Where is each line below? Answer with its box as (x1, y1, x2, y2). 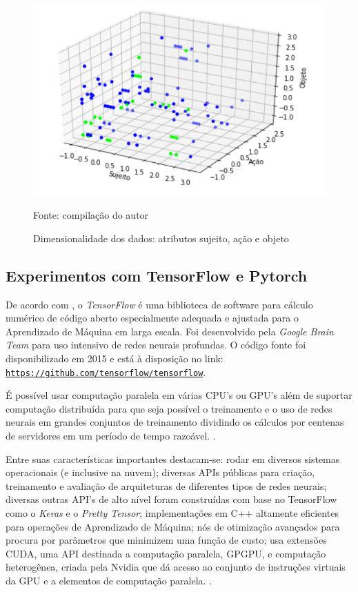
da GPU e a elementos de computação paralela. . (6, 573, 212, 587)
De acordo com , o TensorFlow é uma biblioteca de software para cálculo (6, 297, 313, 311)
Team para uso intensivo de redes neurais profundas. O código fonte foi (6, 337, 306, 352)
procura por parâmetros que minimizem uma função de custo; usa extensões (6, 533, 327, 547)
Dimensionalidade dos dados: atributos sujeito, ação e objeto (33, 230, 289, 245)
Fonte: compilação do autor (33, 208, 149, 222)
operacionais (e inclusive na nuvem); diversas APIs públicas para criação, (6, 465, 315, 480)
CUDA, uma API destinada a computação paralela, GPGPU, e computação (6, 546, 326, 560)
